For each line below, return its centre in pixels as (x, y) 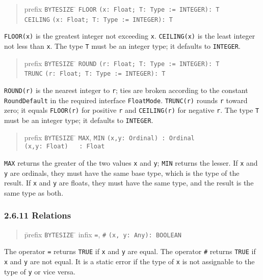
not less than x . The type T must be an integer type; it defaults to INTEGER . (122, 45)
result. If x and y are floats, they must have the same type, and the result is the (129, 183)
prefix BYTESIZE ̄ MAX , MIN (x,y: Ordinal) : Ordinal (109, 137)
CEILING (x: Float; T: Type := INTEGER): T (98, 20)
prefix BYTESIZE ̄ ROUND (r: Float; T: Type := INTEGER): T (122, 63)
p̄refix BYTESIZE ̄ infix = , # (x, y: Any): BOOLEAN (103, 234)
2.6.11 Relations (38, 215)
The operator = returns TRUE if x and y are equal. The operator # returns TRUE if (130, 251)
